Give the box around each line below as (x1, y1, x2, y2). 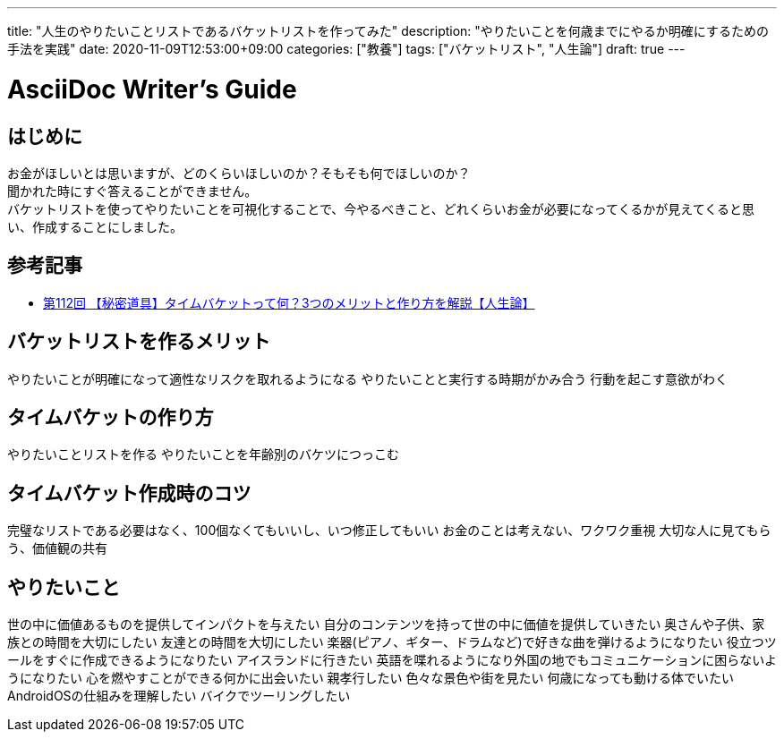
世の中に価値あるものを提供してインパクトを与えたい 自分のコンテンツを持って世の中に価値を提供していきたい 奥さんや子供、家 (7, 616, 765, 633)
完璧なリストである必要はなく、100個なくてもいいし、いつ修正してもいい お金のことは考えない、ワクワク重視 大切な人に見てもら (7, 522, 771, 539)
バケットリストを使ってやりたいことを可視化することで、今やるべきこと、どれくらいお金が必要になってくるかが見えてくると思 (7, 200, 754, 217)
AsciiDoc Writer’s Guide (7, 73, 297, 105)
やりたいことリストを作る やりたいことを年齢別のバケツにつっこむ (7, 446, 399, 463)
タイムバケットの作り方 (7, 406, 214, 429)
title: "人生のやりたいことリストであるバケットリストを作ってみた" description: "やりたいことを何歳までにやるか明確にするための (7, 23, 769, 38)
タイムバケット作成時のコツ (7, 481, 251, 505)
